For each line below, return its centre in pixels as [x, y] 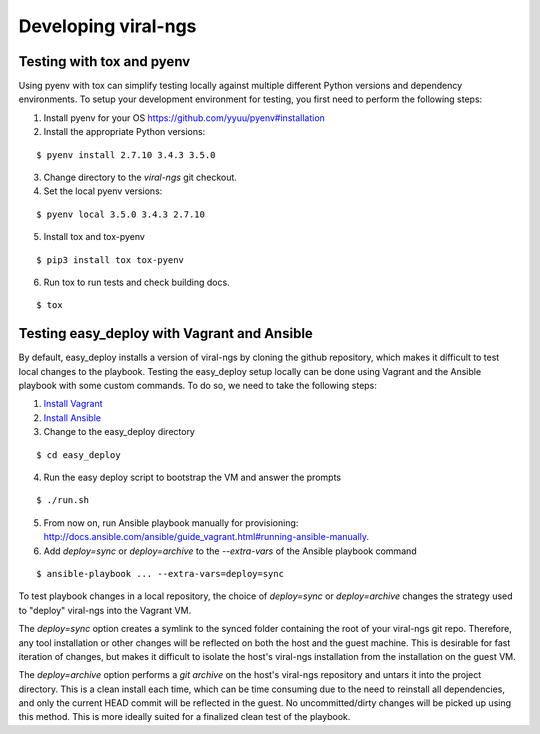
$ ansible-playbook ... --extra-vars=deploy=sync [160, 573]
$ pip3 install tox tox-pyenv [110, 259]
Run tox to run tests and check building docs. [136, 282]
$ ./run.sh [63, 500]
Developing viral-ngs [107, 26]
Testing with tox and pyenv [104, 61]
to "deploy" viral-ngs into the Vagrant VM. [105, 610]
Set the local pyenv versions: [103, 191]
